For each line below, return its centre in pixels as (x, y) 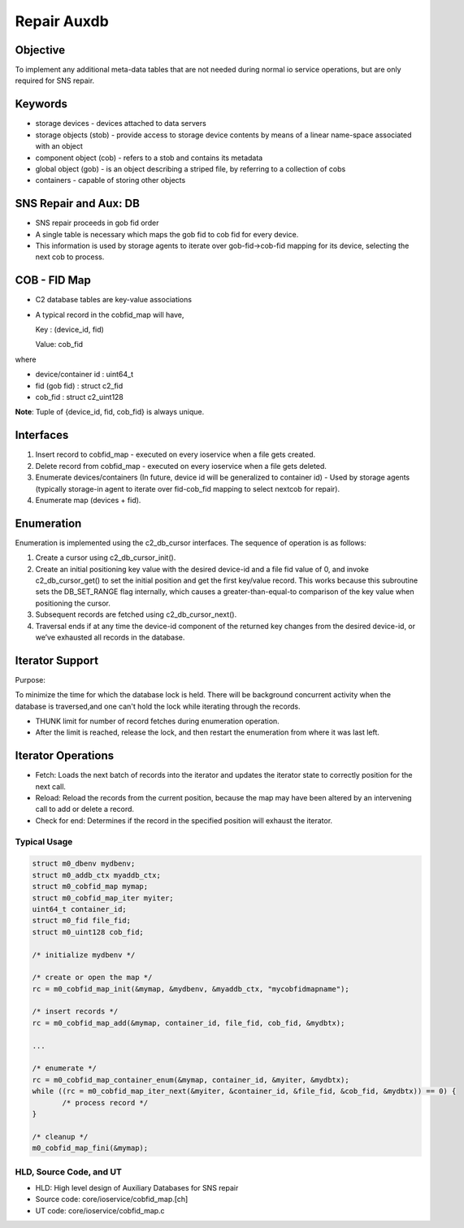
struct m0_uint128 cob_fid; (88, 932)
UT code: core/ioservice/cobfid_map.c (100, 1210)
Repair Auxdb (62, 21)
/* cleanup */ (60, 1137)
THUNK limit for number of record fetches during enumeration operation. (157, 721)
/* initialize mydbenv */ (84, 955)
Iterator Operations (65, 756)
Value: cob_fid (59, 345)
